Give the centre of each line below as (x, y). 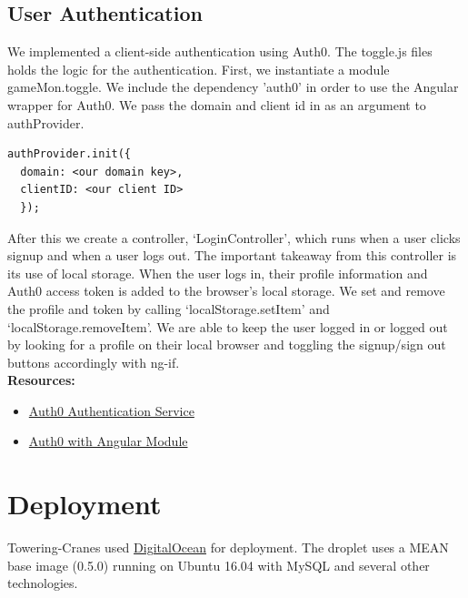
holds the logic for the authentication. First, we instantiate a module (199, 69)
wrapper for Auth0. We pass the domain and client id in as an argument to (217, 104)
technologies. (43, 583)
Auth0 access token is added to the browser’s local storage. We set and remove (226, 291)
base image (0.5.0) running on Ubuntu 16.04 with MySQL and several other (219, 565)
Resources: (41, 380)
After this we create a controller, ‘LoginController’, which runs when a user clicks (234, 237)
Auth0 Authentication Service (111, 410)
